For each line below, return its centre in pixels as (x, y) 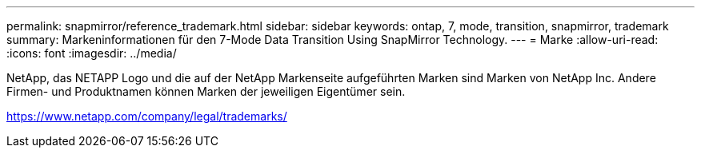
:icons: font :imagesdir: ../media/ (92, 53)
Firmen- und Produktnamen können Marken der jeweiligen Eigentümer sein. (206, 91)
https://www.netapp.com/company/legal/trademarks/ (147, 116)
